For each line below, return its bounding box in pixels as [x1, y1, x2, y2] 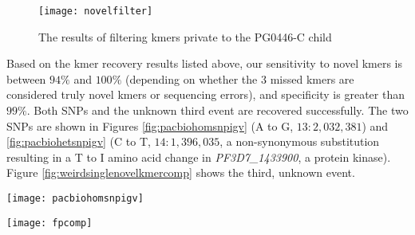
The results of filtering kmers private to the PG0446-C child [38, 28, 332, 45]
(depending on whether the [125, 70, 258, 87]
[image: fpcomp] [6, 217, 93, 229]
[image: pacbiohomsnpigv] [6, 193, 144, 204]
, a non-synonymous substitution [219, 133, 380, 150]
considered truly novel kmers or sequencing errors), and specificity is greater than [6, 86, 405, 103]
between [6, 70, 46, 87]
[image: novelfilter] [38, 6, 153, 17]
